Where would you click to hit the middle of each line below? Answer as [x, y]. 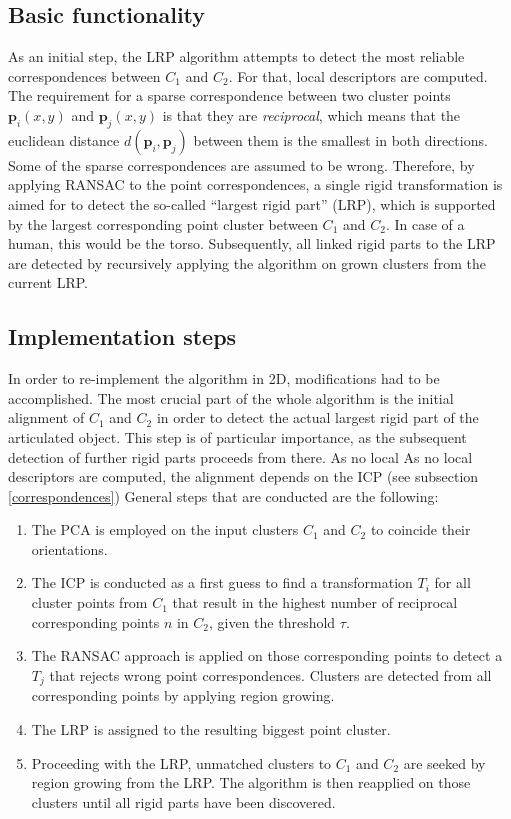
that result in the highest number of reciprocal [315, 602]
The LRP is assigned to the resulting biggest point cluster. [211, 728]
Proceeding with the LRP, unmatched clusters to [181, 762]
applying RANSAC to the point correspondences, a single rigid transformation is [255, 184]
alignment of [46, 417]
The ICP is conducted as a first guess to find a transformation [222, 582]
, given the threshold [272, 621]
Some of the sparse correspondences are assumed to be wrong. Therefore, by [241, 164]
